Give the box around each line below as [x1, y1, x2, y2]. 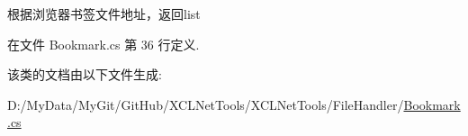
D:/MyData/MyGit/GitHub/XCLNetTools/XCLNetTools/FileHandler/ [7, 95, 404, 113]
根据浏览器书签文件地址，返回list [7, 5, 201, 23]
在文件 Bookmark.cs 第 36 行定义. [7, 34, 200, 53]
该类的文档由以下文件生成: [7, 65, 162, 84]
